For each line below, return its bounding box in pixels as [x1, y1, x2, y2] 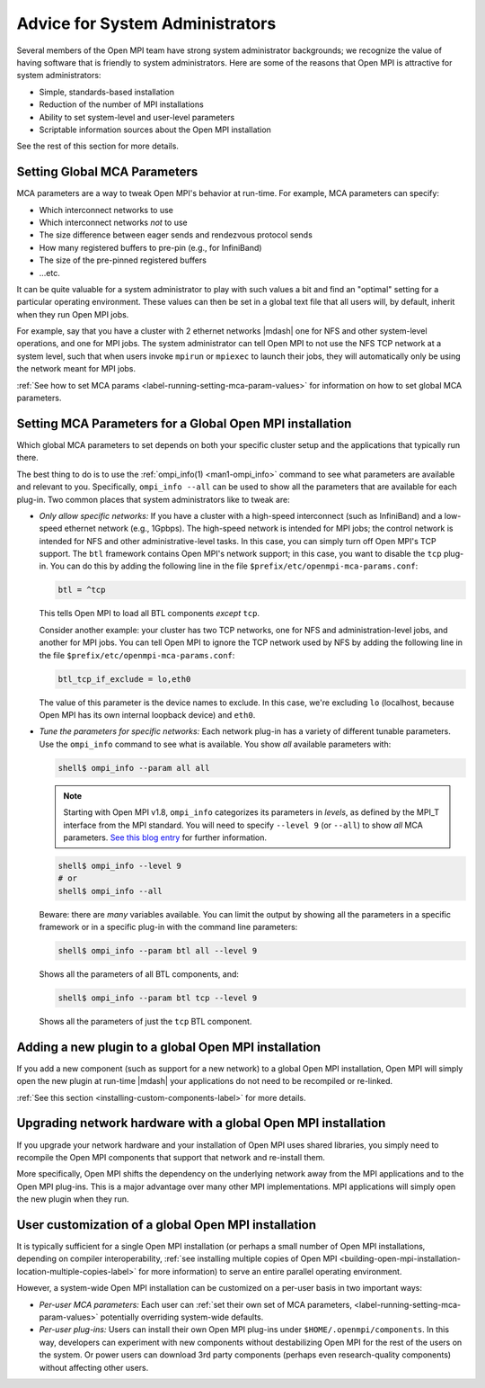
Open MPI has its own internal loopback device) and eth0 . [39, 709, 256, 720]
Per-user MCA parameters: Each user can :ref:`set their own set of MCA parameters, [39, 1299, 352, 1310]
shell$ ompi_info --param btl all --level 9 [57, 945, 258, 956]
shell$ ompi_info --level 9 [57, 860, 181, 871]
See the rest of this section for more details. [16, 140, 180, 152]
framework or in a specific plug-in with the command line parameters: [39, 922, 298, 933]
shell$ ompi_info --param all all [57, 763, 210, 773]
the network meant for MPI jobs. [16, 363, 137, 374]
